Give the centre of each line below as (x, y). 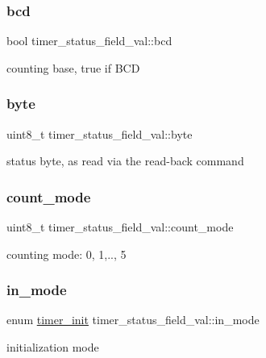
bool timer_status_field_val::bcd (89, 41)
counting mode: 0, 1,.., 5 (66, 254)
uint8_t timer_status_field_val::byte (100, 133)
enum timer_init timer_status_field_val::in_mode (133, 320)
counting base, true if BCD (73, 67)
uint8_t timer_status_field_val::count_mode (120, 227)
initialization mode (53, 347)
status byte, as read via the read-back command (125, 161)
